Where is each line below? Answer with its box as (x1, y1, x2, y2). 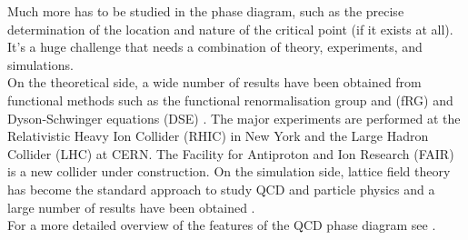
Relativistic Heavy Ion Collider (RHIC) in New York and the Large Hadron (7, 126, 429, 145)
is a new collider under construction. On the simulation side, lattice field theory (7, 162, 451, 181)
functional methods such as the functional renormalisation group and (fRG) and (7, 90, 453, 109)
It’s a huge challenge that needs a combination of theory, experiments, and (7, 37, 423, 56)
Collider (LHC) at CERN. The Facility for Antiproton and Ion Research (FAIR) (7, 144, 454, 163)
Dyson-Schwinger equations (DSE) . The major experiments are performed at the (7, 108, 461, 127)
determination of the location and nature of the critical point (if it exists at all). (7, 19, 453, 38)
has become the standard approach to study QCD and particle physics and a (7, 179, 435, 198)
